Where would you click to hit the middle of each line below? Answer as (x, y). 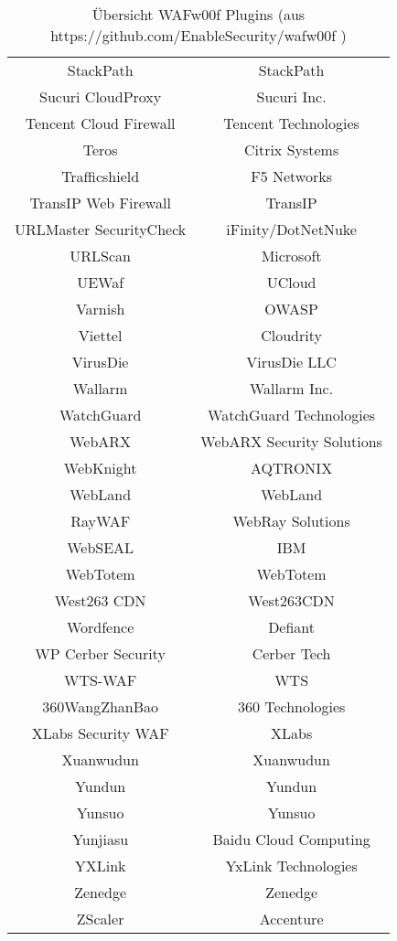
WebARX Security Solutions (291, 441)
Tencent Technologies (291, 123)
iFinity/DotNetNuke (291, 229)
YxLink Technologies (291, 866)
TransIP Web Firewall (100, 203)
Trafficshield (101, 176)
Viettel (100, 335)
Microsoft (291, 256)
